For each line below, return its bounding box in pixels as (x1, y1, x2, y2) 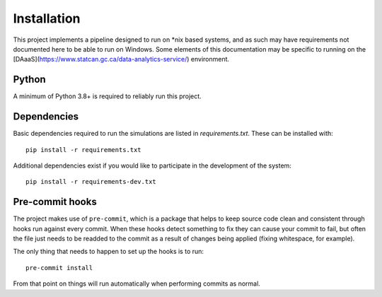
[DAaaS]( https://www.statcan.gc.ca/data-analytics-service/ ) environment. (13, 55, 230, 64)
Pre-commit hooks (13, 196, 97, 208)
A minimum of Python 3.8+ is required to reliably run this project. (13, 92, 202, 100)
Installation (13, 11, 81, 26)
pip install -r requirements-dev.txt (25, 177, 157, 186)
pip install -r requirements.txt (25, 146, 141, 153)
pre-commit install (25, 264, 93, 272)
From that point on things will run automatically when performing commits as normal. (13, 279, 261, 288)
